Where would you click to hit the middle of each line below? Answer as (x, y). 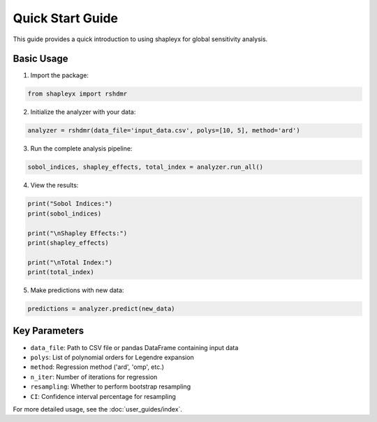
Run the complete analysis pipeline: (81, 149)
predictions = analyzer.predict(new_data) (101, 309)
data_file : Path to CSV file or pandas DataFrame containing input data (134, 347)
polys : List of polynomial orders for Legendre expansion (112, 357)
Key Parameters (48, 331)
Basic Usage (40, 59)
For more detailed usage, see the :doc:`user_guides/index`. (98, 409)
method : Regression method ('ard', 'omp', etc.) (97, 367)
